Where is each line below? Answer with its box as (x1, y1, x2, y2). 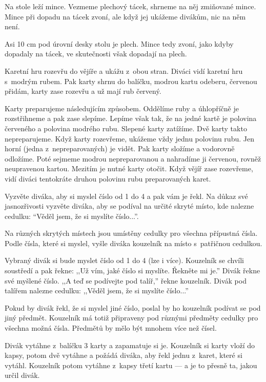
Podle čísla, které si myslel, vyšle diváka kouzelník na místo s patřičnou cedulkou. (5, 237, 262, 248)
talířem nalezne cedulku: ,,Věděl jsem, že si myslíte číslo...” (5, 285, 189, 296)
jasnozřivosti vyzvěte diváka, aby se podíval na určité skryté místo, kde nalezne (5, 200, 254, 211)
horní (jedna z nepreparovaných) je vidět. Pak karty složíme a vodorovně (5, 143, 235, 154)
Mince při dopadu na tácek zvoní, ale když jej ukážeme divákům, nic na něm (5, 11, 246, 22)
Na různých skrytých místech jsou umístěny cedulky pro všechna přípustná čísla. (5, 228, 258, 238)
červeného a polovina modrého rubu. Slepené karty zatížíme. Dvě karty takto (5, 123, 247, 133)
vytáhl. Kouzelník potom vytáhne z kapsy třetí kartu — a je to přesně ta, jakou (5, 359, 257, 370)
